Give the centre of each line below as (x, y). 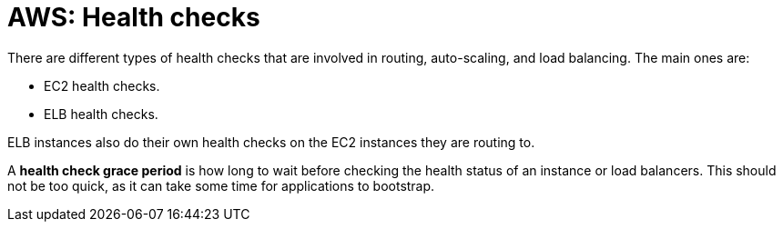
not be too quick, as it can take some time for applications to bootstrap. (221, 185)
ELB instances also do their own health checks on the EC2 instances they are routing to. (271, 142)
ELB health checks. (101, 114)
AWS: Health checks (134, 17)
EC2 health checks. (102, 85)
